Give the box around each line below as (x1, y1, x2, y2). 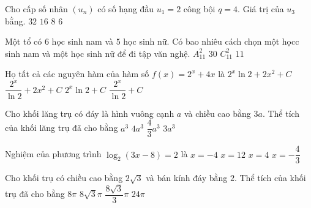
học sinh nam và (51, 35, 114, 48)
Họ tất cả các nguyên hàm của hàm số (5, 67, 149, 80)
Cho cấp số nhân (5, 2, 68, 15)
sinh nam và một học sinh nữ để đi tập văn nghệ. (5, 46, 190, 59)
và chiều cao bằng (184, 106, 251, 119)
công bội (183, 2, 215, 15)
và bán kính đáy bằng (146, 171, 228, 184)
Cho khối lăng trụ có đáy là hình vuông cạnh (5, 106, 174, 119)
